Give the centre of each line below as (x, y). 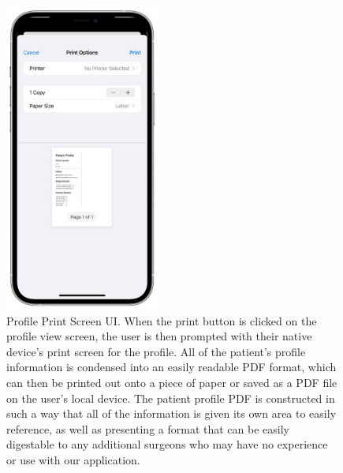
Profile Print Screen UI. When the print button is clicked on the (162, 320)
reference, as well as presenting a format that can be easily (148, 428)
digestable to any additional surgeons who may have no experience (167, 444)
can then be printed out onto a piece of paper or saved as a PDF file (172, 382)
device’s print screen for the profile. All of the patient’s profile (156, 351)
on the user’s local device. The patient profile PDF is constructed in (171, 398)
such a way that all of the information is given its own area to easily (171, 413)
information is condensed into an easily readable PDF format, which (171, 367)
